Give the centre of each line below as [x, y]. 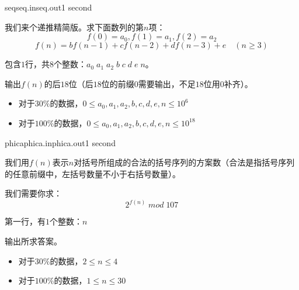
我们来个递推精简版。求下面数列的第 [74, 27]
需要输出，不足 [167, 83]
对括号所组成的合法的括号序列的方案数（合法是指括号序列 [184, 162]
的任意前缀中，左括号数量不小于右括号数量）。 [93, 173]
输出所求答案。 [33, 241]
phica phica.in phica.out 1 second [60, 142]
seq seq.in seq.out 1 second [48, 7]
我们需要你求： [33, 193]
